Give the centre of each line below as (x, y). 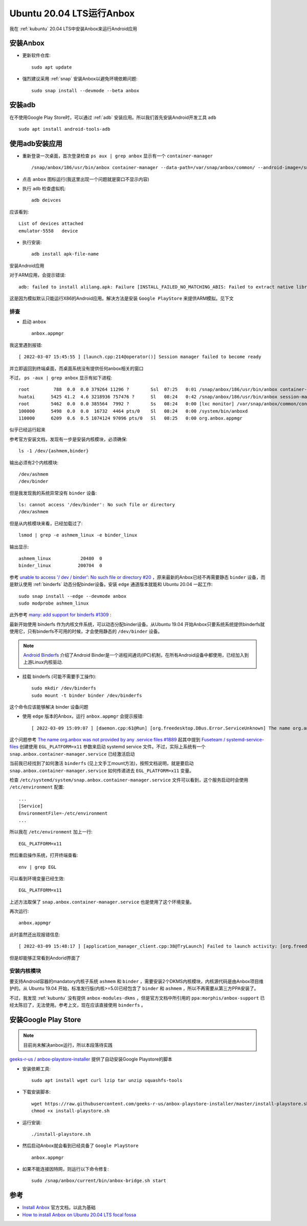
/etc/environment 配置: (37, 787)
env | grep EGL (38, 867)
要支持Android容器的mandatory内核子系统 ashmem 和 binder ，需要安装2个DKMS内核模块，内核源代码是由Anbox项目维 (136, 981)
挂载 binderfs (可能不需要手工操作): (59, 676)
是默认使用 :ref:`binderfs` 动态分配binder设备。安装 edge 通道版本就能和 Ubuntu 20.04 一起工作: (111, 585)
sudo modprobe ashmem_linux (54, 603)
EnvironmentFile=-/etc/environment (63, 813)
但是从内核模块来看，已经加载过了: (46, 523)
